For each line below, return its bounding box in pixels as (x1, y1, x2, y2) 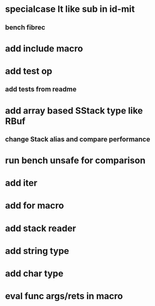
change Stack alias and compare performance (5, 135, 151, 143)
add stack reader (5, 222, 77, 234)
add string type (5, 245, 70, 257)
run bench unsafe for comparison (5, 155, 146, 166)
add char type (5, 268, 64, 279)
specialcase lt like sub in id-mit (5, 3, 135, 15)
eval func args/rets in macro (5, 291, 123, 302)
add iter (5, 177, 38, 189)
